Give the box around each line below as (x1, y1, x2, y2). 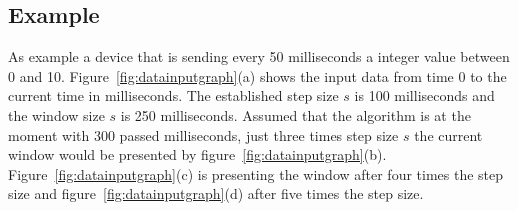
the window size (8, 104, 105, 125)
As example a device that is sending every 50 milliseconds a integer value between (8, 46, 510, 67)
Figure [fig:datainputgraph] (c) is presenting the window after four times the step (8, 163, 504, 184)
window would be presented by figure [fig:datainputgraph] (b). (8, 144, 387, 165)
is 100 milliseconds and (354, 85, 495, 106)
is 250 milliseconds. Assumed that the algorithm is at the (120, 104, 471, 125)
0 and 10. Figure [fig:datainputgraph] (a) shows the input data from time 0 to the (8, 65, 507, 86)
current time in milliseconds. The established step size (8, 85, 339, 106)
